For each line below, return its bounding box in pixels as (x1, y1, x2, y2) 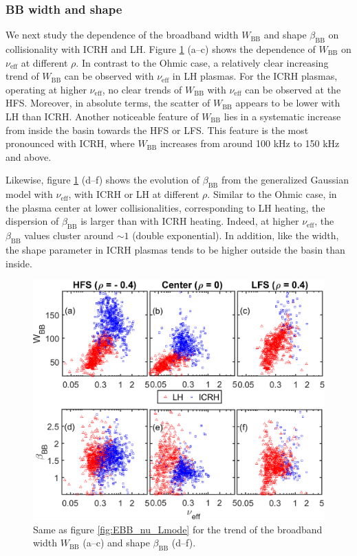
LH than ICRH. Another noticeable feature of (6, 109, 199, 123)
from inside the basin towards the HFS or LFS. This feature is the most (6, 122, 309, 137)
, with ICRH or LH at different (68, 187, 199, 201)
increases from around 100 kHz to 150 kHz (160, 136, 340, 151)
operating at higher (6, 82, 87, 96)
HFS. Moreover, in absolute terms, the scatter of (6, 96, 210, 110)
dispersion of (6, 214, 59, 228)
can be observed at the (245, 82, 341, 96)
